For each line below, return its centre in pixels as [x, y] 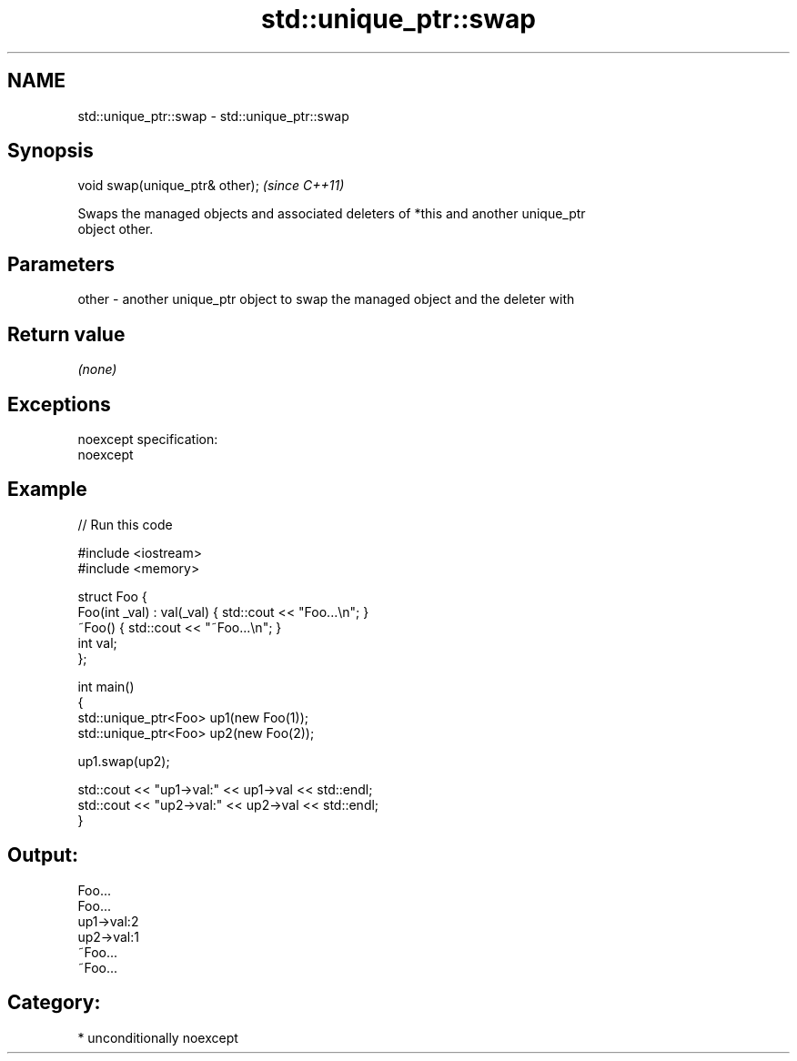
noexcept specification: [148, 439]
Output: [43, 855]
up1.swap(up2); [124, 761]
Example [47, 490]
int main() [106, 686]
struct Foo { [112, 596]
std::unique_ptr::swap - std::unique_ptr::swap [213, 116]
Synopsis [50, 151]
